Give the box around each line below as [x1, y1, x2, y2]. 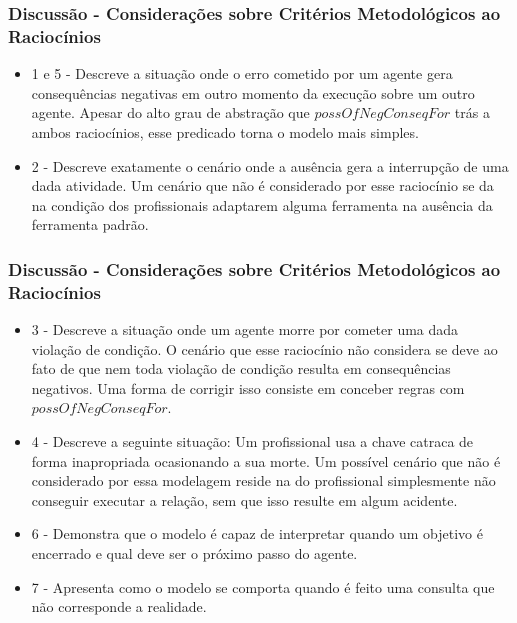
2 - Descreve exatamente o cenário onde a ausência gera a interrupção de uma [31, 155, 509, 176]
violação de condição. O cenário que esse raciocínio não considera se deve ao [31, 338, 498, 359]
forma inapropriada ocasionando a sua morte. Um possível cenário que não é [31, 450, 501, 471]
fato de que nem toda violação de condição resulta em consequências [31, 358, 451, 379]
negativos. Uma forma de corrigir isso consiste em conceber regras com [31, 377, 465, 398]
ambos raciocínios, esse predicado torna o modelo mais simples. [31, 121, 419, 142]
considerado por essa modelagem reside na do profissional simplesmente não [31, 470, 496, 491]
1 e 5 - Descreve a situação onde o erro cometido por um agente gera [31, 63, 453, 84]
